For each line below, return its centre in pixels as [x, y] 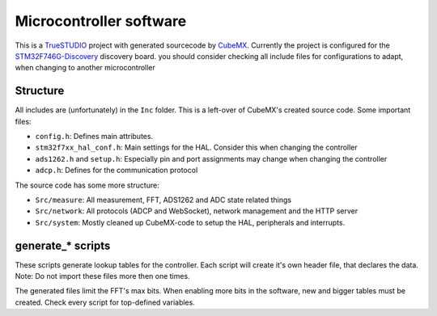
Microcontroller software [101, 21]
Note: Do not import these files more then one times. [102, 276]
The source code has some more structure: [87, 185]
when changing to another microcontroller [85, 68]
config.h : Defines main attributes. [94, 137]
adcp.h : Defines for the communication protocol [117, 171]
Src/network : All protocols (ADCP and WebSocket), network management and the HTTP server [197, 211]
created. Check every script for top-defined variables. [105, 302]
